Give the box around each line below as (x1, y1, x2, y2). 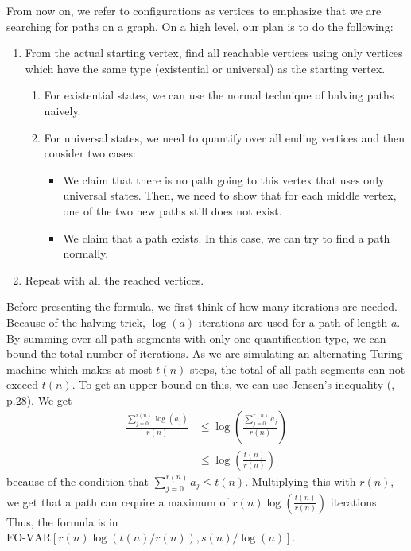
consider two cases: (44, 145, 136, 161)
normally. (63, 245, 109, 262)
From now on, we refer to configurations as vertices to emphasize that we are (6, 2, 382, 18)
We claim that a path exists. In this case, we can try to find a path (63, 229, 390, 246)
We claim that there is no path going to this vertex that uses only (63, 171, 385, 188)
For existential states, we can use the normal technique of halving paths (44, 87, 394, 103)
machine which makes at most (6, 360, 153, 377)
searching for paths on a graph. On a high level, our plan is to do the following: (6, 17, 394, 34)
